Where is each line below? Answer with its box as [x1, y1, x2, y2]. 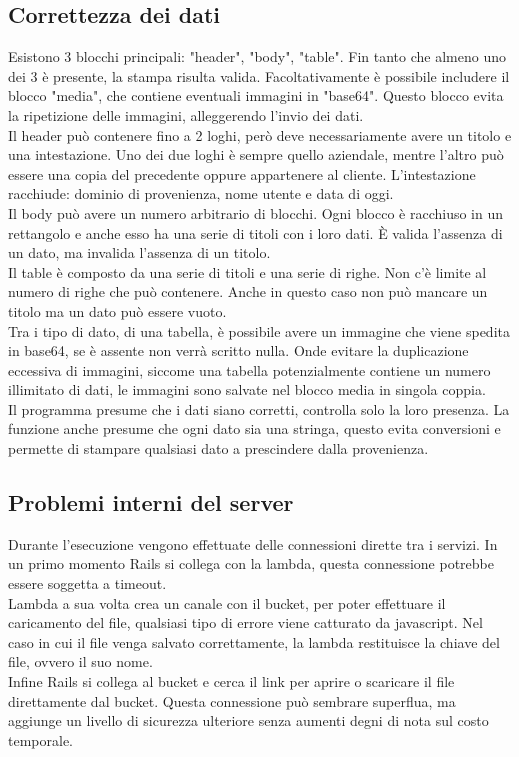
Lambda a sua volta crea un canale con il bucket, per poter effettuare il [8, 592, 446, 613]
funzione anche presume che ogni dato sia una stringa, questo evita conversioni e [8, 418, 501, 439]
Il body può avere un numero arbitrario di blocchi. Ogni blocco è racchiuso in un [8, 202, 504, 223]
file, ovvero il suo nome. [8, 651, 153, 672]
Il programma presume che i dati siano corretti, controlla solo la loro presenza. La [8, 398, 510, 419]
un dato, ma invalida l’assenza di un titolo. [8, 242, 271, 263]
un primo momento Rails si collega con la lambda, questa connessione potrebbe [8, 553, 494, 574]
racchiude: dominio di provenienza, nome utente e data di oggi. [8, 183, 394, 204]
